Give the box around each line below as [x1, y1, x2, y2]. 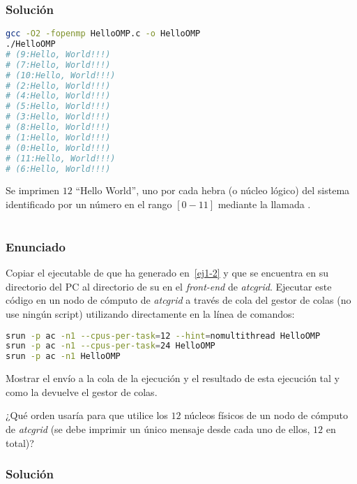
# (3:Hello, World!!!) [6, 112, 111, 122]
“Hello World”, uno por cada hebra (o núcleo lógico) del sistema [75, 183, 350, 198]
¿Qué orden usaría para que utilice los [6, 408, 168, 423]
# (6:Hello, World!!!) [6, 163, 111, 174]
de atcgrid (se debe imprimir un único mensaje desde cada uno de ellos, [6, 421, 310, 436]
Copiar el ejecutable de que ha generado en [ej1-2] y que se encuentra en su [6, 265, 329, 280]
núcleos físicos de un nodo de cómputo [184, 408, 348, 423]
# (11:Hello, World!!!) [6, 153, 116, 163]
